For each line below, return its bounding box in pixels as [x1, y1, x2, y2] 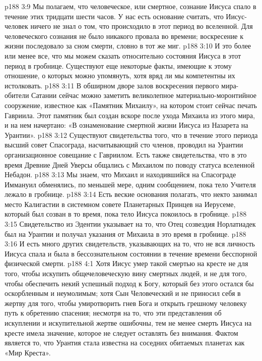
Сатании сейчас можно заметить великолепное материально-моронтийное [31, 90, 257, 100]
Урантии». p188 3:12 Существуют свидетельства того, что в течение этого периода [5, 129, 258, 140]
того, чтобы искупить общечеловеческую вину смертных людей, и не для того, [5, 268, 247, 279]
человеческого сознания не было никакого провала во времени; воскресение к [5, 30, 244, 41]
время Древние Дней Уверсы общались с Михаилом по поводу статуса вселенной [5, 159, 255, 170]
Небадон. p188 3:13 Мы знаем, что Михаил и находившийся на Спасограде [5, 169, 236, 180]
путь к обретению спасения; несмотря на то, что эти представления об [5, 307, 222, 318]
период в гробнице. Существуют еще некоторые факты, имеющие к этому [5, 60, 232, 71]
